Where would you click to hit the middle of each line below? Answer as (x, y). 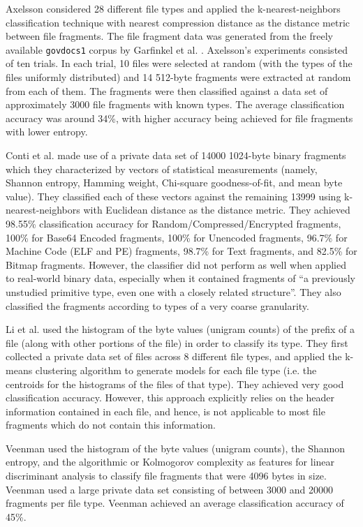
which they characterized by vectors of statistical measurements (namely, (162, 169)
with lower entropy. (47, 132)
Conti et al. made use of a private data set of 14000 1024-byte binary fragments (176, 155)
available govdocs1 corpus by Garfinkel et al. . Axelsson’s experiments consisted (177, 49)
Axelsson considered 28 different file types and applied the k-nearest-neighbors (173, 8)
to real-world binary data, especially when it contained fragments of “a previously (180, 278)
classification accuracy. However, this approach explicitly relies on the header (170, 398)
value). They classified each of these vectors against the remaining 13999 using (173, 196)
